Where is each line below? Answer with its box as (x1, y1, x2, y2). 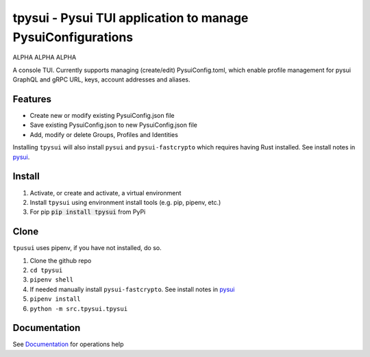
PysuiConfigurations (12, 29, 134, 45)
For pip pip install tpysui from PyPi (29, 208, 146, 216)
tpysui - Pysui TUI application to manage (12, 10, 249, 25)
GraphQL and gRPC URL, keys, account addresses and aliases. (12, 75, 191, 84)
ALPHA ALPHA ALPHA (12, 53, 77, 62)
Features (12, 93, 51, 105)
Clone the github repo (29, 256, 92, 264)
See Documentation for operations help (12, 340, 124, 349)
